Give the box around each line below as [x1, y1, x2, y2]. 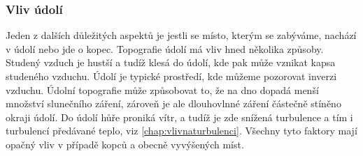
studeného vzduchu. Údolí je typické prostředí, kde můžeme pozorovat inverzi [6, 69, 337, 83]
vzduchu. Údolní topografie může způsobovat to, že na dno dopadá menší [6, 82, 319, 97]
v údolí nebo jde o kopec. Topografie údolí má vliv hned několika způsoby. [6, 41, 324, 56]
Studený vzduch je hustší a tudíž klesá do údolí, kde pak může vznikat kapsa [6, 55, 336, 70]
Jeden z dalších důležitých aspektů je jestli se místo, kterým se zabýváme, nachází [6, 28, 357, 42]
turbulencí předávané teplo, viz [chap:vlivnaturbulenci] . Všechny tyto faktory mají [6, 123, 357, 138]
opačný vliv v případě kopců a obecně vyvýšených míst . [6, 136, 244, 151]
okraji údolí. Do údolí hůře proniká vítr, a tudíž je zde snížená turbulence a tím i [6, 109, 353, 124]
